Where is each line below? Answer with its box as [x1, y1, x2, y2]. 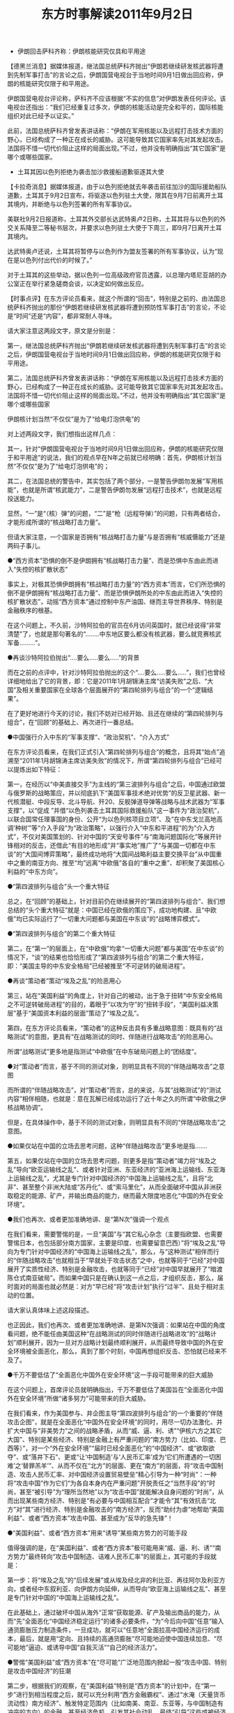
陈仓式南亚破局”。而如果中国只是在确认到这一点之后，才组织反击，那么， [7, 1273, 218, 1282]
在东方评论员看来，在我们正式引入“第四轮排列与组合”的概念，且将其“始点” [7, 748, 219, 756]
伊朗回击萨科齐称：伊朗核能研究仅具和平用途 [17, 47, 146, 56]
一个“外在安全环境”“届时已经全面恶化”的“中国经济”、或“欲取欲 [37, 1444, 215, 1452]
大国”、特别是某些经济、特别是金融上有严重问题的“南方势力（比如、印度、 [7, 1436, 221, 1444]
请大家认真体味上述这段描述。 [7, 1306, 93, 1315]
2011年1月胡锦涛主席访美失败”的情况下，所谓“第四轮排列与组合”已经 [22, 756, 217, 765]
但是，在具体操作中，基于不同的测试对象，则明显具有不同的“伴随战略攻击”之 [7, 1118, 226, 1127]
